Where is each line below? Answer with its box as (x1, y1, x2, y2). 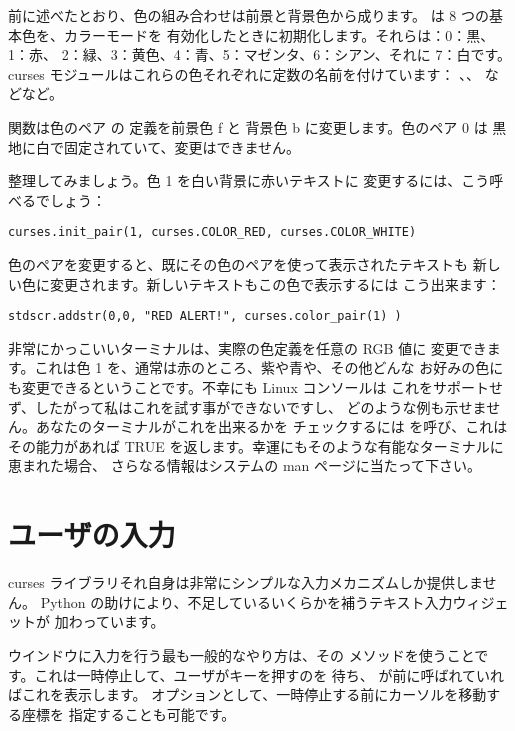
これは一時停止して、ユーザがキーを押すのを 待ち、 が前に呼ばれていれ (34, 664, 505, 685)
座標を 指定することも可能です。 (21, 703, 236, 724)
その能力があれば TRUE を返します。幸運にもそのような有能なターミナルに (8, 435, 504, 456)
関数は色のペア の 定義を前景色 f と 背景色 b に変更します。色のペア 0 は (8, 116, 488, 137)
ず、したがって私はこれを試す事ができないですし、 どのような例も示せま (8, 396, 487, 417)
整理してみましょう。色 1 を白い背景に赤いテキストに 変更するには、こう (8, 170, 490, 191)
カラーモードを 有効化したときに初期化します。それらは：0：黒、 (63, 24, 495, 45)
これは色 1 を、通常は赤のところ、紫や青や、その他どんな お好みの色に (34, 357, 504, 378)
